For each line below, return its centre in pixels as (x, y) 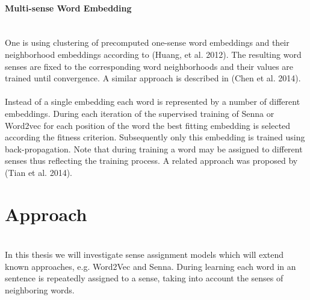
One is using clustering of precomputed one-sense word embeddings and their (147, 42)
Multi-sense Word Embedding (68, 8)
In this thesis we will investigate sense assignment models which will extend (144, 255)
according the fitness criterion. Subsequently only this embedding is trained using (155, 137)
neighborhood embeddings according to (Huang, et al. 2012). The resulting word (153, 54)
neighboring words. (40, 290)
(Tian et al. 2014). (39, 172)
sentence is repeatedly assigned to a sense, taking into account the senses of (144, 278)
